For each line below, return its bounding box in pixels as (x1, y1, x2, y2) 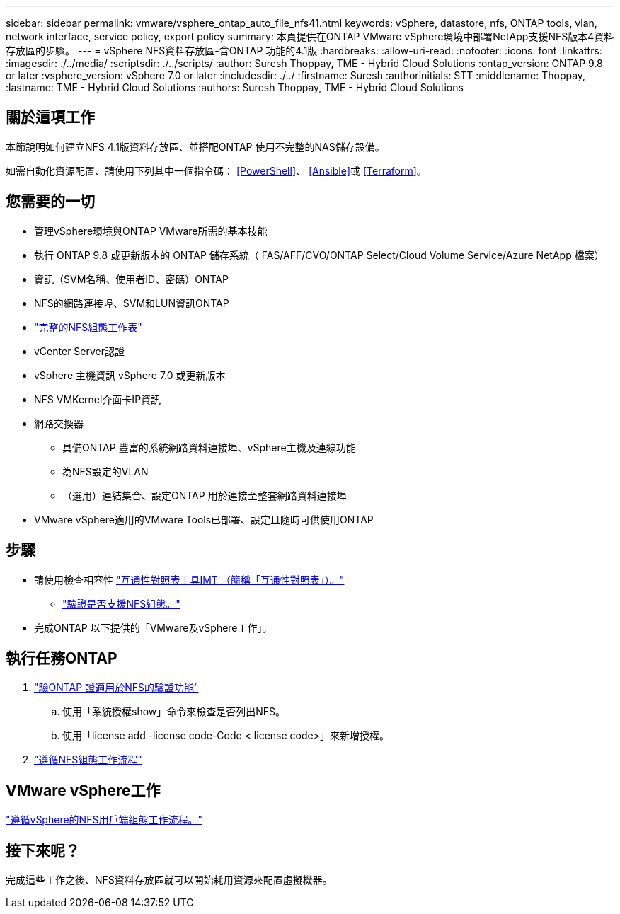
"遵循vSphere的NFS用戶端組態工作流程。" (6, 814, 202, 826)
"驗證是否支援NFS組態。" (62, 597, 180, 610)
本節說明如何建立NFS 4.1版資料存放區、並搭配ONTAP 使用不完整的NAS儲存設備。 (6, 140, 385, 153)
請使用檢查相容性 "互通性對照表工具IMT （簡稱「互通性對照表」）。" (34, 573, 345, 586)
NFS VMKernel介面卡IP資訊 (34, 393, 161, 405)
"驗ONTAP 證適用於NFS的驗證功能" (34, 681, 199, 694)
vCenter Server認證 (34, 345, 125, 357)
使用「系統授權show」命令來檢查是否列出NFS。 (62, 705, 286, 718)
